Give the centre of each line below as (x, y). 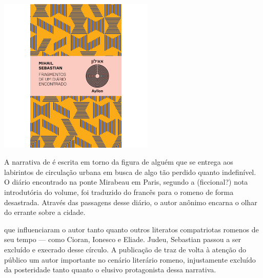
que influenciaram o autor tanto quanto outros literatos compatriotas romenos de (131, 229)
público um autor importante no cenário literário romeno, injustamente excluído (130, 259)
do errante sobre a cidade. (45, 212)
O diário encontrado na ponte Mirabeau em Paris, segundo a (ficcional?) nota (126, 182)
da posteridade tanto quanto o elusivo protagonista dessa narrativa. (110, 270)
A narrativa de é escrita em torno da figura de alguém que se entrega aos (119, 162)
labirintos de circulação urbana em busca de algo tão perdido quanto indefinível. (130, 172)
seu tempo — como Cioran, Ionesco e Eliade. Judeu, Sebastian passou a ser (123, 239)
